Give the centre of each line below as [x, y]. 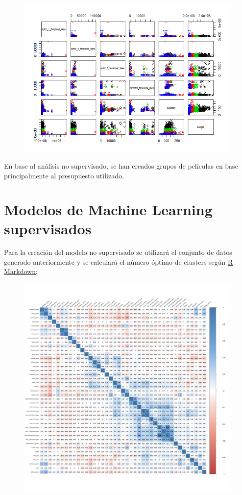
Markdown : [21, 271]
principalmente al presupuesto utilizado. [64, 176]
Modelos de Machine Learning [108, 209]
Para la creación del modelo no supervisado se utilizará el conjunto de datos [118, 252]
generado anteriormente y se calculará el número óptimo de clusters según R [119, 261]
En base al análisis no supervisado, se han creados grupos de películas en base [121, 166]
